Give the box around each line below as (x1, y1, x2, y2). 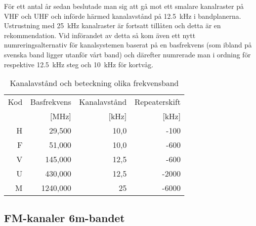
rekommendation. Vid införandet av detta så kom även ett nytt (4, 30, 196, 40)
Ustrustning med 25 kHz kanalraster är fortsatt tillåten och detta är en (4, 20, 221, 31)
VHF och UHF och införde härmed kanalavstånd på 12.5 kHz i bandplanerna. (4, 10, 241, 21)
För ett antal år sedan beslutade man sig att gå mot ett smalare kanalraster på (4, 1, 244, 11)
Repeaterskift (134, 96, 181, 108)
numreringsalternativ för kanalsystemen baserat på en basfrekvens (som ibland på (4, 40, 252, 50)
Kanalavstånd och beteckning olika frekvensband (9, 77, 179, 89)
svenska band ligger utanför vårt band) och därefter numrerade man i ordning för (4, 49, 251, 59)
